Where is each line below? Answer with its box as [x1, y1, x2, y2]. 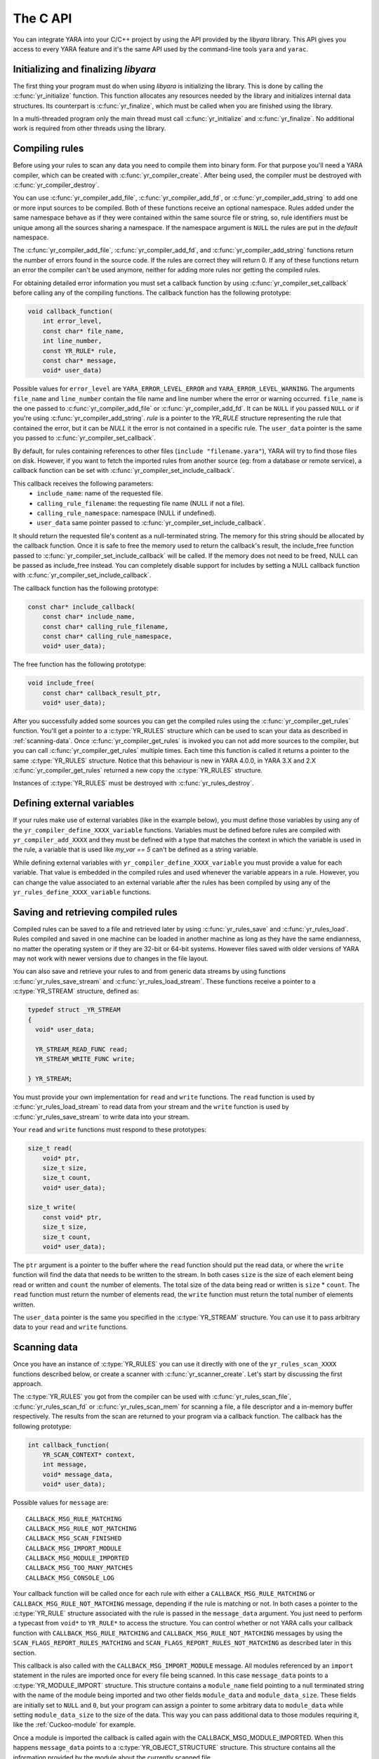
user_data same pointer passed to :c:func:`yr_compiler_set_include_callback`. [36, 519, 266, 527]
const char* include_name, [42, 613, 136, 621]
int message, [42, 1461, 88, 1468]
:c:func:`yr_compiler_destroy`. [13, 181, 100, 189]
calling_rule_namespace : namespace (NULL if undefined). [36, 509, 217, 517]
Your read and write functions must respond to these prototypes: [13, 1126, 207, 1134]
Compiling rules [13, 143, 84, 155]
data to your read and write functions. [13, 1323, 128, 1331]
